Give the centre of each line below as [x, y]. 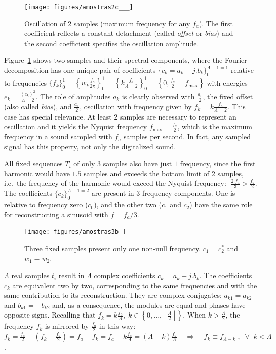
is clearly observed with [158, 96]
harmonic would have [37, 173]
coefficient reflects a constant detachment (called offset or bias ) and [129, 33]
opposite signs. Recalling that [50, 315]
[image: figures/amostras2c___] [79, 7]
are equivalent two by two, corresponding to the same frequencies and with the [135, 285]
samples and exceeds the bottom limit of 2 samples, [164, 173]
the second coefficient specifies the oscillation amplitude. [112, 43]
